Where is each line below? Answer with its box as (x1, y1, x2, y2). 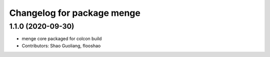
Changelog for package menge (9, 7, 141, 18)
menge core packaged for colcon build (21, 36, 102, 42)
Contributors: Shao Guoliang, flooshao (21, 43, 101, 49)
